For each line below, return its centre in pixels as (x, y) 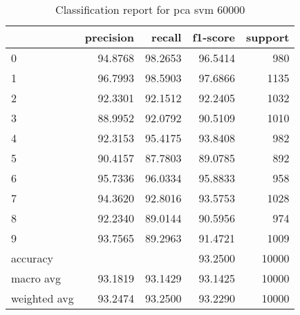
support (268, 37)
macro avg (36, 278)
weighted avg (43, 298)
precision (109, 37)
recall (167, 37)
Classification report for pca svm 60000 (150, 9)
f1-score (214, 37)
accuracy (32, 258)
